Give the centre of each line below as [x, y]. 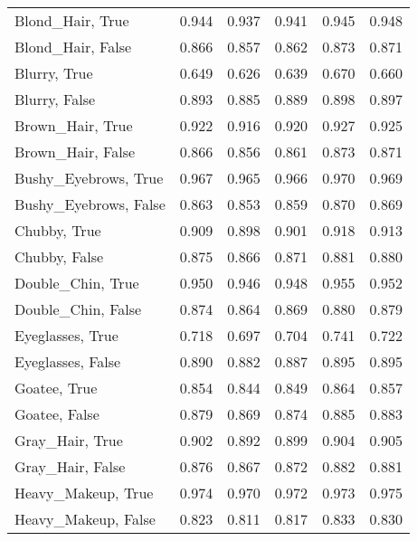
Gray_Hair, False [70, 466]
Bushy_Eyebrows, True [89, 178]
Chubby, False [59, 256]
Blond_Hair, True [72, 20]
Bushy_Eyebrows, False [90, 204]
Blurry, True [54, 73]
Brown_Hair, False [75, 152]
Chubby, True [58, 230]
